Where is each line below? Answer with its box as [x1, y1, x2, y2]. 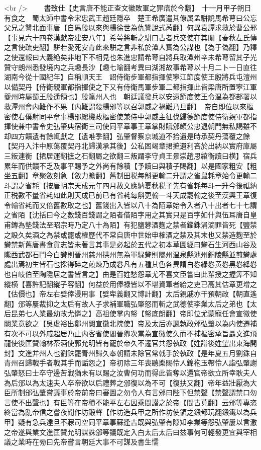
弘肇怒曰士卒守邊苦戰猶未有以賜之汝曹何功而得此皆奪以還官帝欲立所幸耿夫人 [4, 367, 257, 378]
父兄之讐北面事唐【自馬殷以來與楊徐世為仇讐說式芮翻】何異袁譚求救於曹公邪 [4, 22, 257, 33]
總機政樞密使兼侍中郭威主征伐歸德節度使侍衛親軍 [81, 111, 243, 121]
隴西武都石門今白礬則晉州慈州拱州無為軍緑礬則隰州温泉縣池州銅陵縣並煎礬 [4, 249, 250, 259]
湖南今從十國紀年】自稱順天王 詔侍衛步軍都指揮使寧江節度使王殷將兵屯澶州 [4, 71, 257, 82]
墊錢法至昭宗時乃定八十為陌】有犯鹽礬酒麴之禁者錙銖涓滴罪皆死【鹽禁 [25, 219, 257, 230]
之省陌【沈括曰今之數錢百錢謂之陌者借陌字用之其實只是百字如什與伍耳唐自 [4, 209, 250, 220]
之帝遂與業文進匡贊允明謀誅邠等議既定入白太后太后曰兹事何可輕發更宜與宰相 [4, 426, 257, 437]
